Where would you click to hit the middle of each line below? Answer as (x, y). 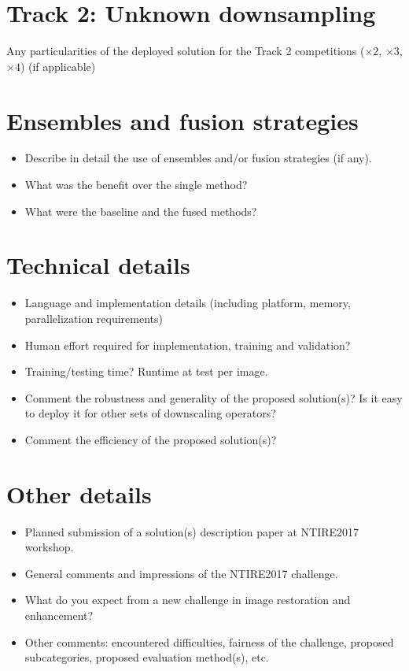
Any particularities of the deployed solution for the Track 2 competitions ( (186, 51)
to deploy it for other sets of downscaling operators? (150, 413)
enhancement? (59, 615)
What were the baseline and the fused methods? (141, 211)
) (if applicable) (58, 66)
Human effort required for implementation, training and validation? (188, 345)
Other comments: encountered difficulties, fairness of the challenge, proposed (209, 641)
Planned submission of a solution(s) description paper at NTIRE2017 (192, 531)
